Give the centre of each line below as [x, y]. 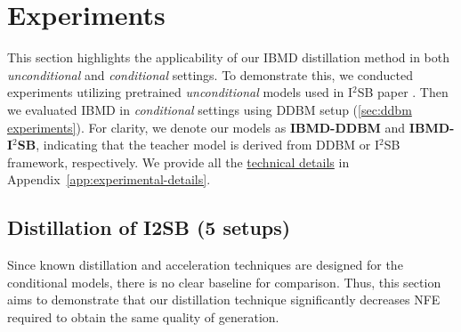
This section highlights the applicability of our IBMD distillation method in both [229, 57]
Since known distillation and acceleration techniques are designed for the [205, 265]
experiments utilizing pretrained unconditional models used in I [180, 92]
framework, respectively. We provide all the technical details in [178, 162]
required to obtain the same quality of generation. [143, 316]
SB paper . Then [403, 92]
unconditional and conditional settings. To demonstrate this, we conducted [210, 74]
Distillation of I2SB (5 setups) [149, 227]
